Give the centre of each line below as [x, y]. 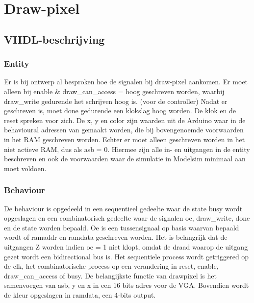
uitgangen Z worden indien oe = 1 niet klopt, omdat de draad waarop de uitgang [126, 246]
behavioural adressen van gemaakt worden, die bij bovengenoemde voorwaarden [124, 130]
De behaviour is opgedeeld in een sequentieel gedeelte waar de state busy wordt [123, 208]
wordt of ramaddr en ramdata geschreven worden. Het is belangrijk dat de [116, 237]
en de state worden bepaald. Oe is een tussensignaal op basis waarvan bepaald [122, 227]
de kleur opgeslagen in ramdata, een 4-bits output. [80, 294]
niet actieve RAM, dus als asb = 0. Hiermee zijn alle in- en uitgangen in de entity [127, 149]
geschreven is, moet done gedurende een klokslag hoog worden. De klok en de [120, 111]
